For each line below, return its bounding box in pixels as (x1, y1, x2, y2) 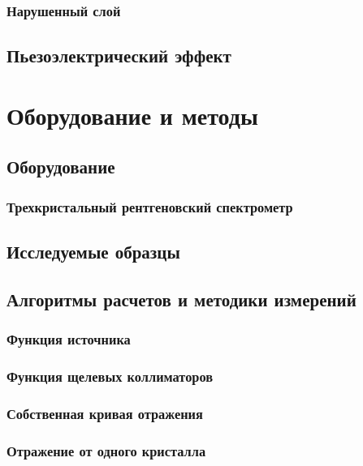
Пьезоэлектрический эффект (6, 43, 231, 68)
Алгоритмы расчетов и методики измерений (6, 286, 357, 311)
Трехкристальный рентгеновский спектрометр (6, 196, 293, 216)
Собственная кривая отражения (6, 403, 203, 423)
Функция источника (6, 329, 131, 349)
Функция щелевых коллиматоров (6, 366, 214, 386)
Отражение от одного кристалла (6, 440, 206, 460)
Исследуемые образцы (6, 239, 180, 264)
